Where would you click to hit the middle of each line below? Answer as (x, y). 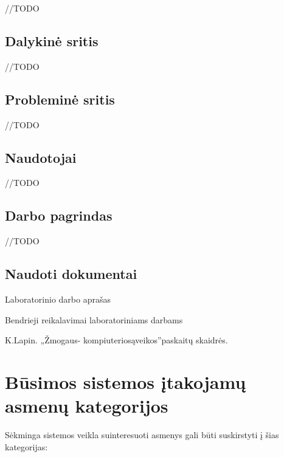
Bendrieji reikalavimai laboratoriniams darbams (94, 319)
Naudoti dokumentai (71, 274)
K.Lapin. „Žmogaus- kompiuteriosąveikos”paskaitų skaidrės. (116, 340)
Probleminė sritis (60, 99)
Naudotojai (41, 157)
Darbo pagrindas (59, 215)
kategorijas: (26, 446)
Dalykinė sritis (52, 40)
